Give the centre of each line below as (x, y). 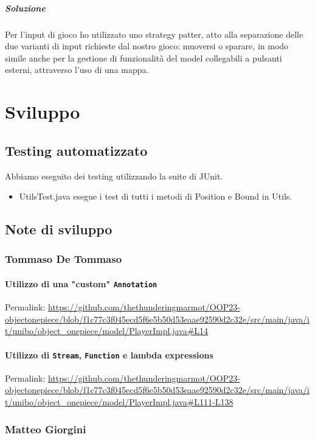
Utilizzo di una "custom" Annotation (81, 283)
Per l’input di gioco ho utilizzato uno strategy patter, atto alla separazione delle (154, 34)
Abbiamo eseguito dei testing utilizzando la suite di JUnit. (114, 176)
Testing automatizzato (76, 150)
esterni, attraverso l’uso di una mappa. (77, 70)
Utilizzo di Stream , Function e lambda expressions (109, 354)
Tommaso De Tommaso (64, 259)
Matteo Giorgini (46, 429)
